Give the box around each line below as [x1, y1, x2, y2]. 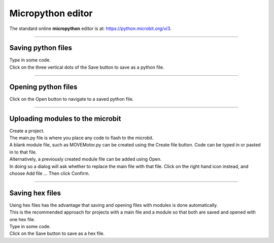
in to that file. [9, 149, 37, 155]
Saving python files [9, 44, 72, 52]
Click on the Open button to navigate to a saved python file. [9, 96, 134, 102]
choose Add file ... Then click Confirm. [9, 170, 90, 176]
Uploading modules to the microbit [9, 114, 121, 123]
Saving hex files [9, 189, 61, 197]
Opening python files [9, 82, 78, 91]
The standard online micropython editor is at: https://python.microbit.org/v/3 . [9, 25, 172, 32]
